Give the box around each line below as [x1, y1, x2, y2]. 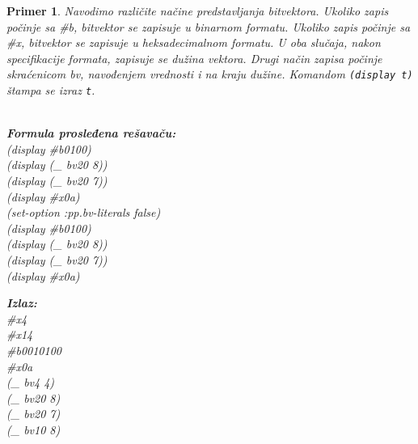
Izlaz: [6, 294, 37, 311]
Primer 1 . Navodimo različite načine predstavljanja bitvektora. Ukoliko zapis [6, 2, 389, 19]
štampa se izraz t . [6, 82, 95, 99]
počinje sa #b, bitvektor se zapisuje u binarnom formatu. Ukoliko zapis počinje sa [6, 18, 411, 35]
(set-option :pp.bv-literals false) [6, 204, 161, 221]
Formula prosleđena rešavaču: [6, 125, 176, 142]
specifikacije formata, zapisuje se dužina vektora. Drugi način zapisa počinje [6, 49, 382, 66]
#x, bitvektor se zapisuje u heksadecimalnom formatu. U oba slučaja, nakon [6, 34, 381, 51]
